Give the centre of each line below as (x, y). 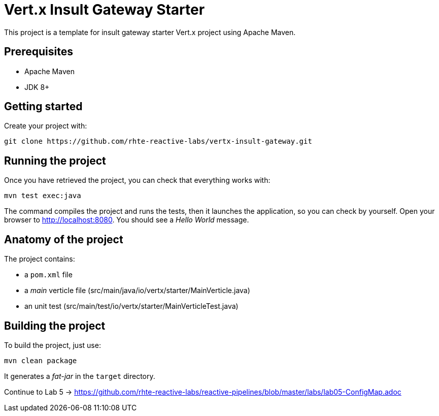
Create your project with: (46, 126)
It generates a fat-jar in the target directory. (80, 376)
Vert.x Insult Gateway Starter (105, 10)
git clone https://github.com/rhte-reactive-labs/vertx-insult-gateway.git (158, 141)
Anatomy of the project (64, 239)
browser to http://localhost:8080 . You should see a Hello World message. (127, 220)
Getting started (43, 107)
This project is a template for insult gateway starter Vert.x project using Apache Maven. (150, 32)
